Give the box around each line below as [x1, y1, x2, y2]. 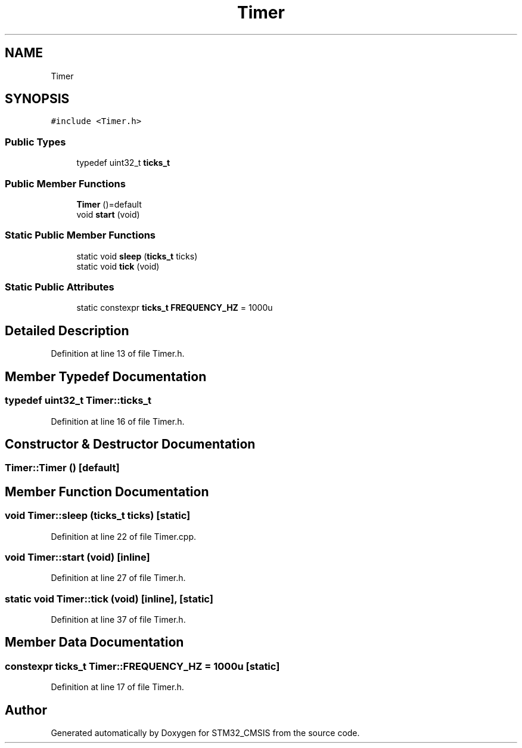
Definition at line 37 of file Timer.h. [51, 614, 186, 625]
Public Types [5, 135, 66, 148]
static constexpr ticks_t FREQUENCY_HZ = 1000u [76, 302, 273, 313]
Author [5, 702, 47, 718]
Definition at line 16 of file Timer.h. [51, 416, 185, 426]
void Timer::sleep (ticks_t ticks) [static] [5, 509, 191, 522]
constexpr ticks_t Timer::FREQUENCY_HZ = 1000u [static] [5, 660, 280, 672]
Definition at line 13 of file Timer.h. [51, 348, 185, 359]
